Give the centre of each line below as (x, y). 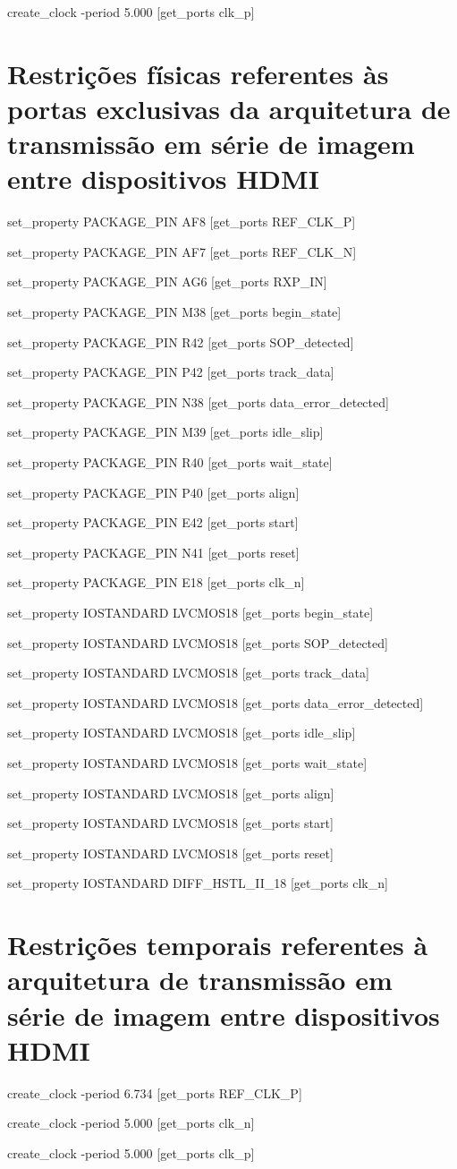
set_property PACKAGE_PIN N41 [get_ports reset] (153, 552)
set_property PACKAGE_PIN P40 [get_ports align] (153, 492)
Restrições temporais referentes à (218, 945)
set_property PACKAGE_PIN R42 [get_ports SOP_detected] (181, 341)
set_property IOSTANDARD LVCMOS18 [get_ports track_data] (188, 673)
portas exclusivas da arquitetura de (229, 108)
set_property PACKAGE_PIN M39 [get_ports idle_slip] (165, 432)
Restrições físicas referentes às (198, 73)
